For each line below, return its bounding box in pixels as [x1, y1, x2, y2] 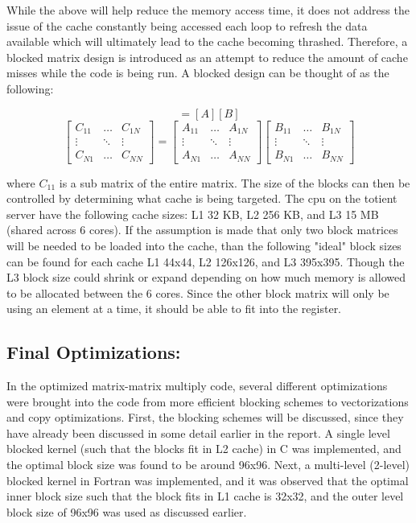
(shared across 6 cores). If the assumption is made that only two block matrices [6, 221, 398, 238]
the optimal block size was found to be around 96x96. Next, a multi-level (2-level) [6, 456, 410, 473]
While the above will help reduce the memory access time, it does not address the [6, 2, 410, 18]
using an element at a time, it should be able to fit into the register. [6, 300, 342, 317]
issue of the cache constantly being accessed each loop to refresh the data [6, 17, 368, 34]
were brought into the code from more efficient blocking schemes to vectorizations [6, 393, 409, 410]
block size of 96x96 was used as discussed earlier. [6, 503, 247, 520]
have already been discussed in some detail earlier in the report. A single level [6, 424, 390, 441]
